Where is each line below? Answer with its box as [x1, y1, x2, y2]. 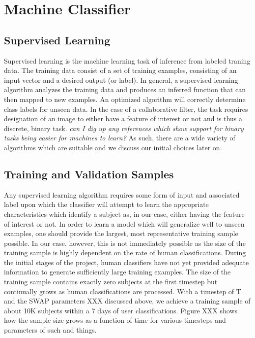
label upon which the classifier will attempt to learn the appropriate [4, 199, 209, 209]
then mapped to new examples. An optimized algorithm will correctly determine [4, 94, 246, 104]
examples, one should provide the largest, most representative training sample [4, 228, 238, 238]
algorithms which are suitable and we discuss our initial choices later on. [4, 142, 222, 152]
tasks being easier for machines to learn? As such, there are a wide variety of [4, 133, 235, 143]
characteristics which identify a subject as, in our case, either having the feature [4, 208, 245, 219]
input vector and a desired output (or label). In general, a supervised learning [4, 74, 238, 85]
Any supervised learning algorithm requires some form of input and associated [4, 189, 240, 200]
